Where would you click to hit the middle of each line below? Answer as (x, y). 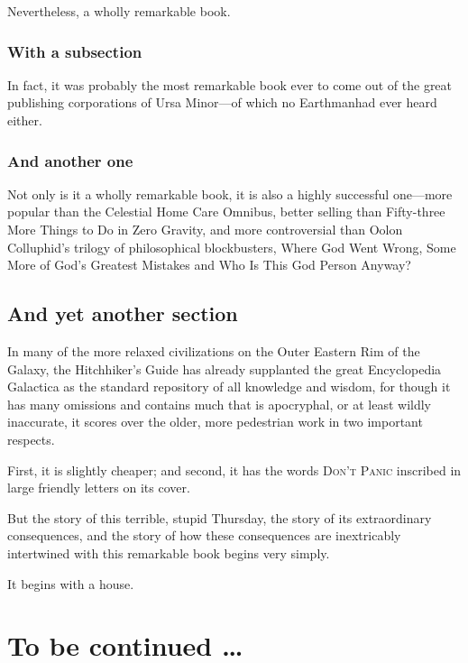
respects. (31, 439)
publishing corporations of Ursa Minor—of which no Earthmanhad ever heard (222, 102)
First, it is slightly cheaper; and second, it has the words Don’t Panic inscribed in (234, 470)
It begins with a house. (71, 583)
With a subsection (75, 51)
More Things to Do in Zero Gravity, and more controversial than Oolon (205, 229)
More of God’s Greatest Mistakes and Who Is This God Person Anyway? (209, 265)
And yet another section (123, 313)
